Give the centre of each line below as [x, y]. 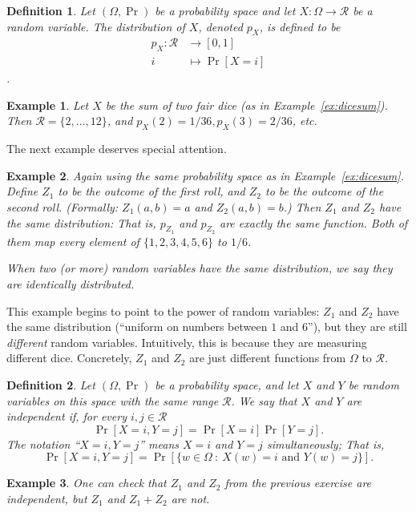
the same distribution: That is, [81, 222]
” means [159, 443]
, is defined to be [300, 26]
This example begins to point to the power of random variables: [163, 310]
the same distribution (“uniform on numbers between [137, 327]
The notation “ [43, 443]
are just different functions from [268, 358]
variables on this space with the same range [113, 400]
